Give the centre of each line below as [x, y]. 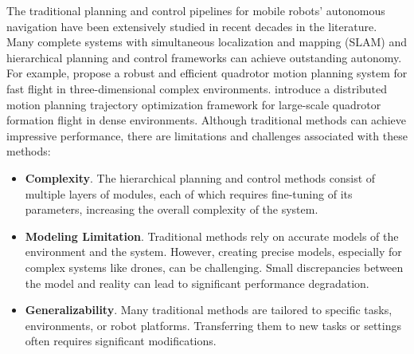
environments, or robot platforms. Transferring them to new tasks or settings [213, 325]
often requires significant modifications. [121, 341]
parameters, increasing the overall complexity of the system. [172, 209]
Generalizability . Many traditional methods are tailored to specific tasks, [209, 310]
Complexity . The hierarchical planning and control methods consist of [200, 177]
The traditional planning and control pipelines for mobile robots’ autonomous [196, 10]
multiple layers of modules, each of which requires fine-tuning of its [189, 193]
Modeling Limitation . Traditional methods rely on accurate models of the [212, 236]
